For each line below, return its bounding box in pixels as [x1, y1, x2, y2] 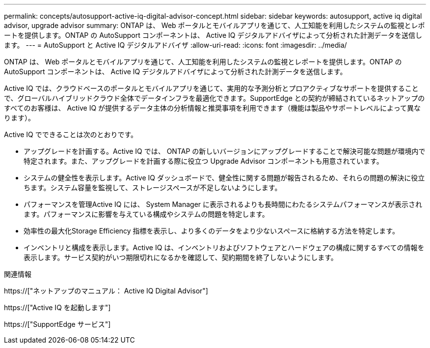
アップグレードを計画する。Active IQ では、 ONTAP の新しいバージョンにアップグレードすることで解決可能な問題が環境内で [24, 147, 426, 155]
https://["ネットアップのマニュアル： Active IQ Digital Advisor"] [4, 287, 208, 295]
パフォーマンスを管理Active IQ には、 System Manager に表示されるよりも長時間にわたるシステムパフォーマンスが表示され [24, 200, 423, 208]
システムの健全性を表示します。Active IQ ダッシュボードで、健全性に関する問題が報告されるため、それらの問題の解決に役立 [24, 174, 425, 182]
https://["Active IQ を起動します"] [4, 303, 111, 312]
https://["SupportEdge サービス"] [4, 320, 111, 328]
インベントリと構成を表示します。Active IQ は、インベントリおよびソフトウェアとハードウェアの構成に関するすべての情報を [24, 243, 425, 252]
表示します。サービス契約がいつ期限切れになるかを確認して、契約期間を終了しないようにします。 [24, 253, 338, 261]
